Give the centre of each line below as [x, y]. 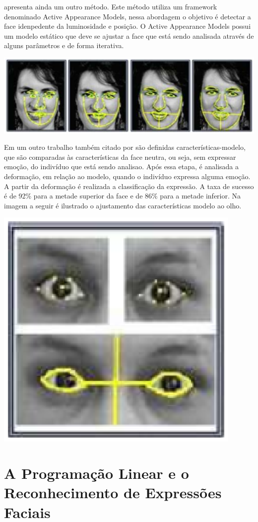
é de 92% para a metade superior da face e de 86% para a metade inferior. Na [123, 196]
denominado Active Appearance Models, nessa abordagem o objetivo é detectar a [128, 16]
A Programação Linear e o [97, 473]
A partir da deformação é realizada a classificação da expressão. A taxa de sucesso [129, 186]
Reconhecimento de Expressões [113, 492]
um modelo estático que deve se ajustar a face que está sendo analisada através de [129, 35]
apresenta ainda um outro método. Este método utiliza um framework [111, 6]
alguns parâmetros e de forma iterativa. [64, 45]
